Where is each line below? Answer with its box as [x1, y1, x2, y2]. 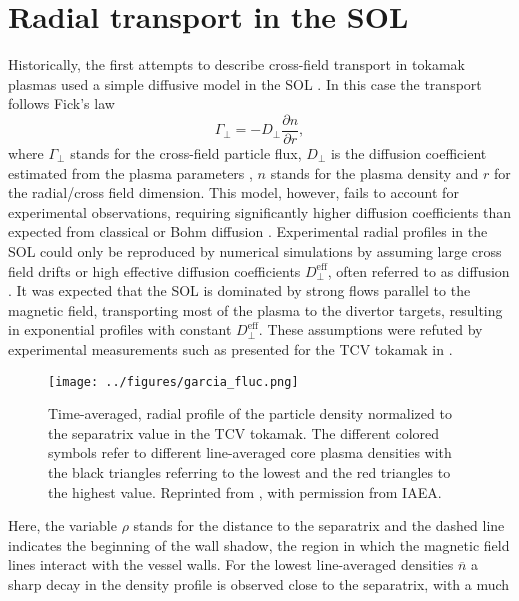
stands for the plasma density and [270, 162, 479, 183]
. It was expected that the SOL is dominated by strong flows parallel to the [8, 280, 471, 301]
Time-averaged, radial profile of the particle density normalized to [48, 403, 452, 424]
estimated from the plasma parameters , [8, 162, 253, 183]
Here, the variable [8, 515, 117, 536]
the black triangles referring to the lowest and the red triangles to [48, 461, 451, 482]
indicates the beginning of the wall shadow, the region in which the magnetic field [8, 534, 510, 555]
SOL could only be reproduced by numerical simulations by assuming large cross [8, 240, 502, 261]
